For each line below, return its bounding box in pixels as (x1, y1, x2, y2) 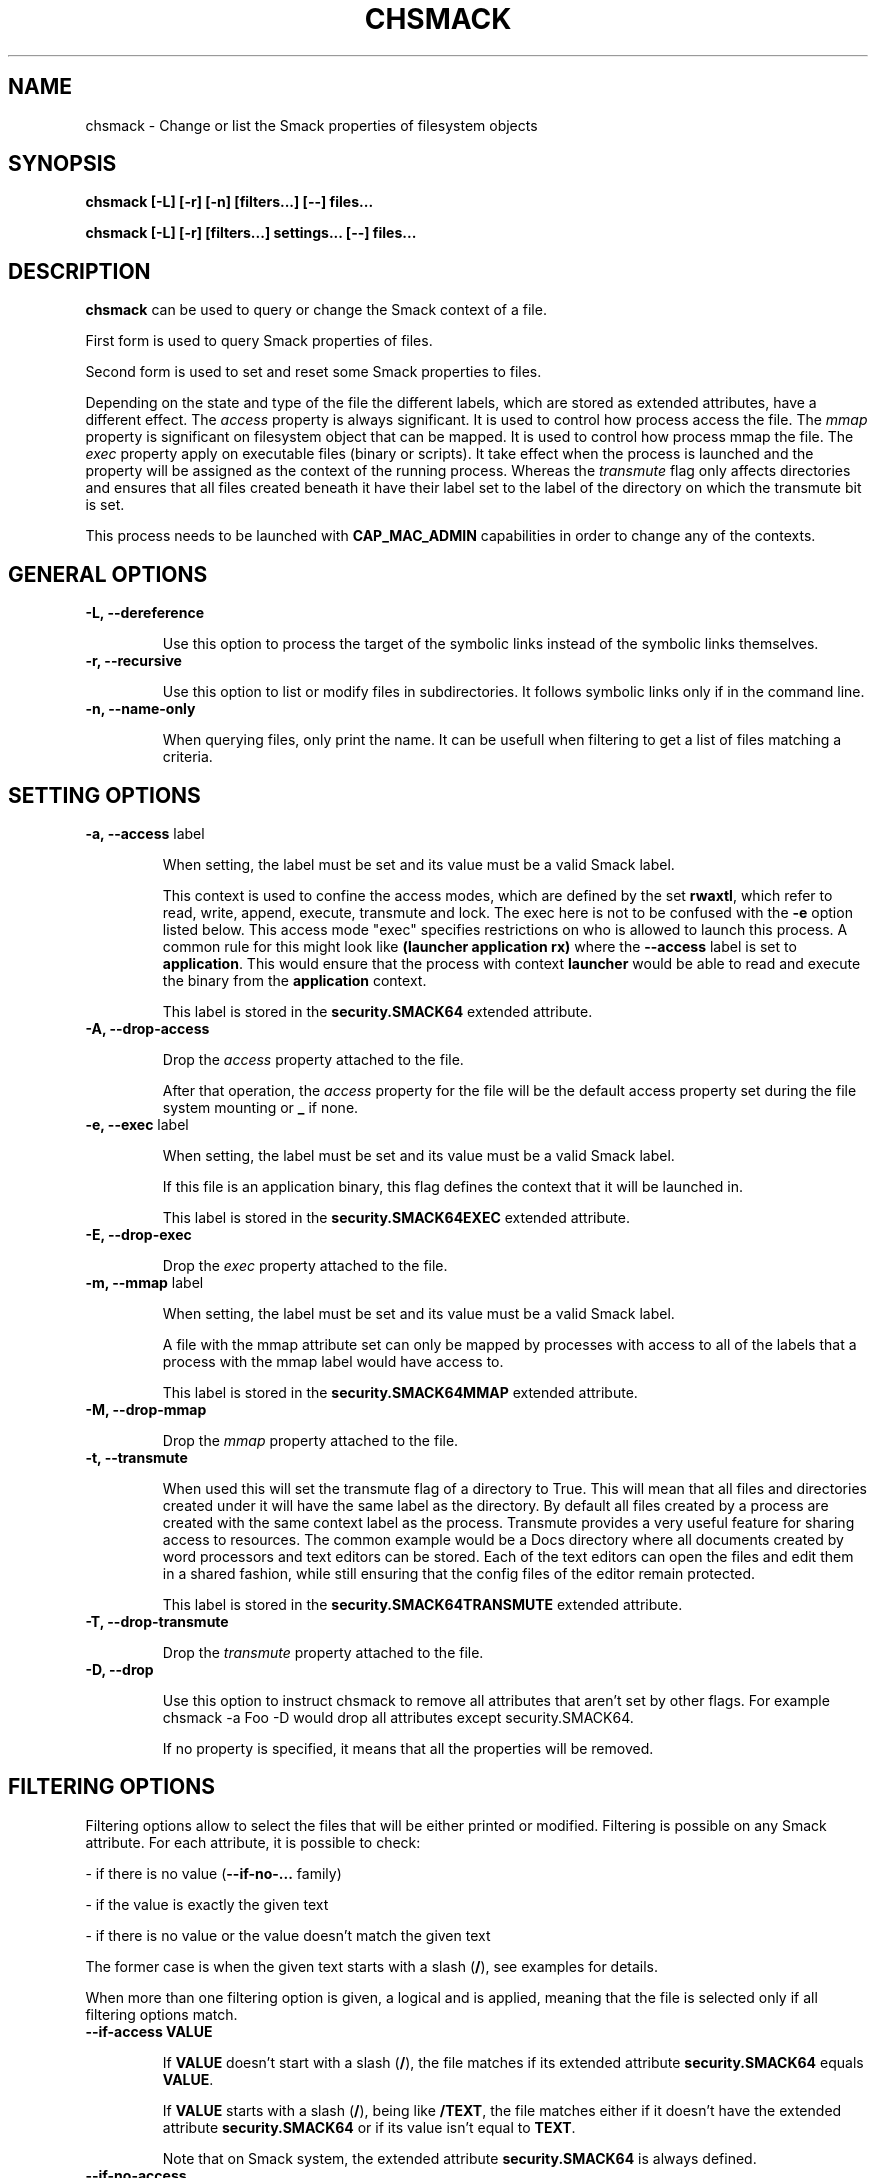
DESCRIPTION (8, 258, 151, 284)
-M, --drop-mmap (85, 1400, 207, 1418)
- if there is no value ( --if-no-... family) (85, 1864, 342, 1882)
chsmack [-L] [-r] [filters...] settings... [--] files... (85, 224, 417, 242)
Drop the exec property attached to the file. (162, 1256, 448, 1274)
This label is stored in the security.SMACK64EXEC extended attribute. (162, 1208, 630, 1226)
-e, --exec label (85, 1115, 189, 1133)
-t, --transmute (85, 1448, 188, 1466)
